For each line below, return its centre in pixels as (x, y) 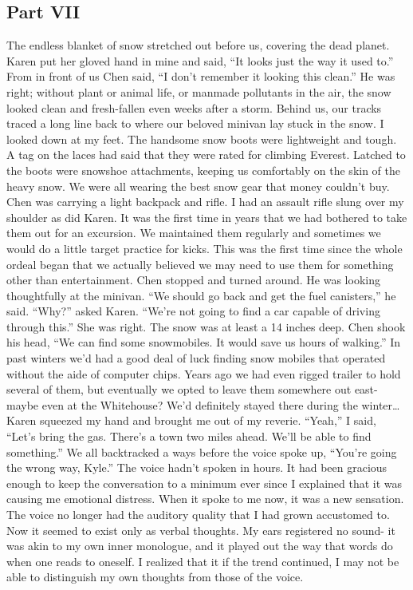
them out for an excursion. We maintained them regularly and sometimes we (194, 233)
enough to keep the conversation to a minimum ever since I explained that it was (205, 483)
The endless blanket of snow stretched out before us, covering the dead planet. (198, 45)
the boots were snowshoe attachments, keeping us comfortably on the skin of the (204, 170)
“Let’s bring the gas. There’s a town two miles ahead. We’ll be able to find (189, 436)
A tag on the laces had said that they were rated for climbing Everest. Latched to (206, 154)
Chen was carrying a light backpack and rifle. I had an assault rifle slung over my (205, 202)
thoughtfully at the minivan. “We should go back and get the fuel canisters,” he (201, 295)
